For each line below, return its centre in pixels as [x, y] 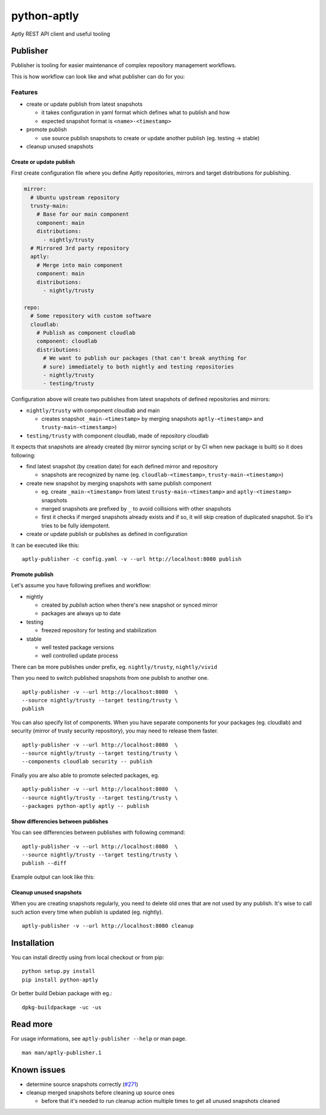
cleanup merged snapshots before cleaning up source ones [101, 1093]
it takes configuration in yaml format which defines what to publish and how [136, 112]
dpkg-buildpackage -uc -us [62, 1007]
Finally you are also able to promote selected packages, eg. [85, 775]
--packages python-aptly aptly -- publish [86, 806]
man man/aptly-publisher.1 [62, 1052]
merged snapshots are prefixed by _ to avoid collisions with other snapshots [136, 508]
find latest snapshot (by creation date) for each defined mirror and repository [122, 467]
